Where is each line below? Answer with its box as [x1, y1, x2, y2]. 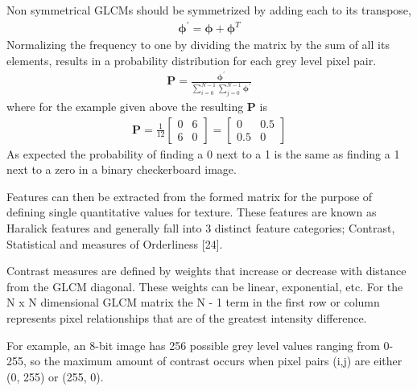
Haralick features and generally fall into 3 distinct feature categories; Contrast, [6, 220, 395, 237]
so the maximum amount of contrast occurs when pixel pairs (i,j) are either [30, 352, 403, 369]
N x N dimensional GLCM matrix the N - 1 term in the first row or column [6, 294, 380, 311]
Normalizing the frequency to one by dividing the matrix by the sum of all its [6, 36, 390, 53]
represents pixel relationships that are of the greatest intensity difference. [6, 310, 367, 327]
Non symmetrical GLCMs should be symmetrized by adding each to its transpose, [6, 2, 411, 18]
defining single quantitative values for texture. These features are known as [6, 204, 377, 220]
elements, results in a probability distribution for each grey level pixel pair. [6, 51, 377, 68]
